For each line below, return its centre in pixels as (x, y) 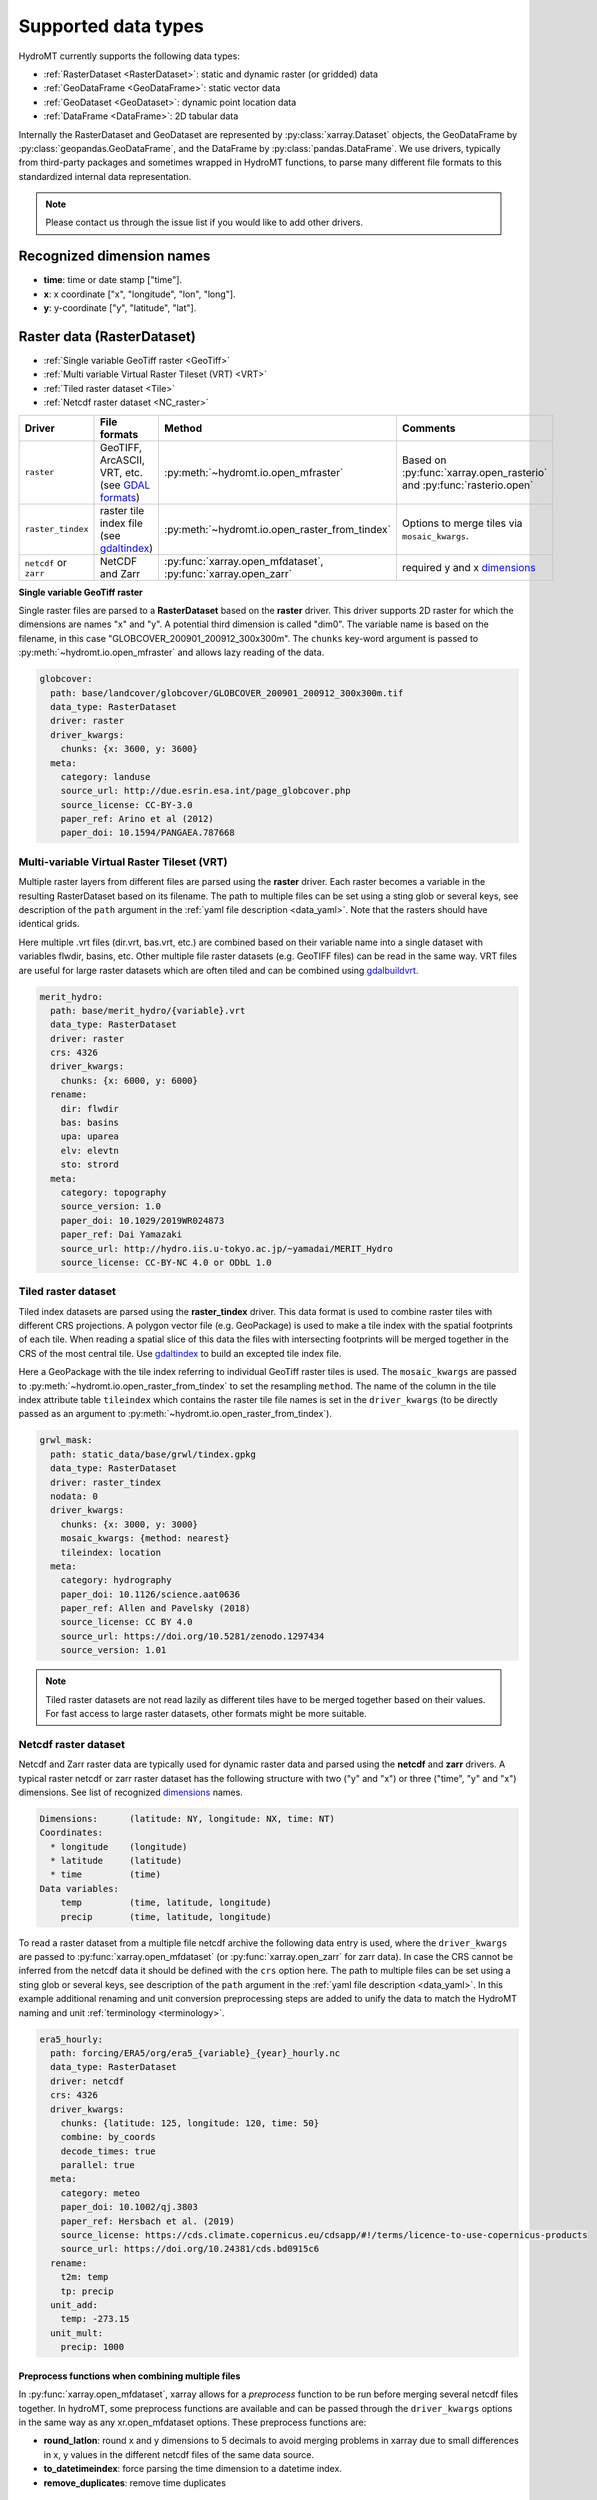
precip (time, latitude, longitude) (166, 1916)
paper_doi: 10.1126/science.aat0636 (150, 1594)
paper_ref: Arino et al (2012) (137, 819)
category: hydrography (116, 1580)
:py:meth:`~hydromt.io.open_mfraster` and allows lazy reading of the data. (171, 652)
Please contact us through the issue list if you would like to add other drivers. (204, 222)
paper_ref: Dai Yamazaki (121, 1234)
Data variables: (79, 1888)
